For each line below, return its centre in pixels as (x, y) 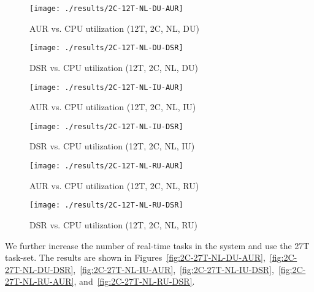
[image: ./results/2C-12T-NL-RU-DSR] (106, 205)
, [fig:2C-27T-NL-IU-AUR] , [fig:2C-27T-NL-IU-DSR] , (174, 269)
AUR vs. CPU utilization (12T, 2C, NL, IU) (113, 107)
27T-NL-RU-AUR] (40, 281)
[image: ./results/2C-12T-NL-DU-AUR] (106, 9)
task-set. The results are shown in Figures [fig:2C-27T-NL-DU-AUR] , (135, 257)
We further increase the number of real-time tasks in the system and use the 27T (157, 245)
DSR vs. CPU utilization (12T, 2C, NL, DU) (114, 67)
